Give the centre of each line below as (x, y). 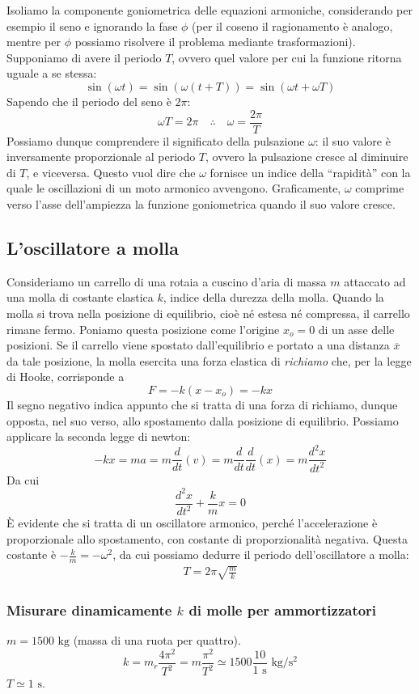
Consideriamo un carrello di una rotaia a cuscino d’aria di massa (167, 281)
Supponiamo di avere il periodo (84, 57)
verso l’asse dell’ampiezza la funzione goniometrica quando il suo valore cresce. (201, 204)
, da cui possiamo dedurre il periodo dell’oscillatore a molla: (261, 554)
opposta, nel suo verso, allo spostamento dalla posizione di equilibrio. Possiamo (203, 420)
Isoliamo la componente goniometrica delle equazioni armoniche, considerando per (209, 10)
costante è (32, 554)
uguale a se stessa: (52, 73)
